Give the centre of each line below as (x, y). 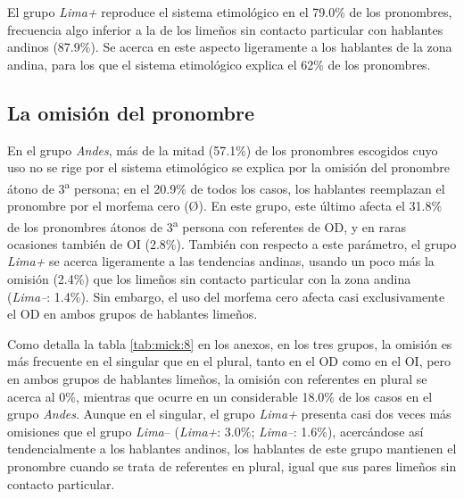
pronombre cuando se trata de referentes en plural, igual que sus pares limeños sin (232, 466)
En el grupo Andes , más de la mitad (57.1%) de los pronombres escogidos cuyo (223, 150)
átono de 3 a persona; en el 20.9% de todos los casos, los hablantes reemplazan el (226, 187)
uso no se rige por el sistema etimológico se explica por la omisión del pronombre (229, 167)
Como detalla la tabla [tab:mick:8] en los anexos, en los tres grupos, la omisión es (230, 343)
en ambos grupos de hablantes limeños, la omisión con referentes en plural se (217, 379)
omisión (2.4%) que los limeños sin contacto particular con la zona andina (209, 279)
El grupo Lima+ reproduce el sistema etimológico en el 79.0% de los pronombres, (230, 12)
